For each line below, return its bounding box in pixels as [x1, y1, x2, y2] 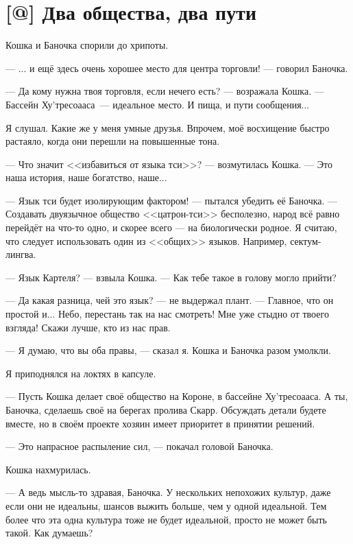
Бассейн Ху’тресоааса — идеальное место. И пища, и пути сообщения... [5, 97, 310, 111]
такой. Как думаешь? [5, 525, 93, 540]
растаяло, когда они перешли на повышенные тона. [5, 134, 220, 148]
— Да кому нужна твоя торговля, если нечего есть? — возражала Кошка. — [5, 84, 324, 98]
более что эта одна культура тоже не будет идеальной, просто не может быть [5, 512, 327, 526]
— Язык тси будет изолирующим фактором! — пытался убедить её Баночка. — [5, 193, 338, 207]
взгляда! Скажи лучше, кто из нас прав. [5, 320, 171, 334]
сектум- [290, 233, 321, 248]
